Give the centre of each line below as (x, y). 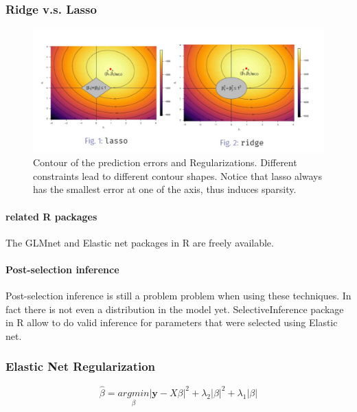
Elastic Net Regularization (81, 366)
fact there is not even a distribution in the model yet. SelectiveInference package (175, 309)
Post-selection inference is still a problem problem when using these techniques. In (178, 296)
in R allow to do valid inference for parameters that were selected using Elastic (172, 322)
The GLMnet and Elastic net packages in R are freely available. (140, 242)
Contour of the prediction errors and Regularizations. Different (165, 162)
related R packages (51, 216)
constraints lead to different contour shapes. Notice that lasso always (178, 175)
